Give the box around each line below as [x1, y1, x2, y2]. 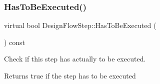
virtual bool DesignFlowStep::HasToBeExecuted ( [4, 20, 156, 30]
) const [4, 36, 25, 47]
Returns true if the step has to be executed [4, 70, 136, 80]
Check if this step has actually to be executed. [4, 53, 146, 64]
